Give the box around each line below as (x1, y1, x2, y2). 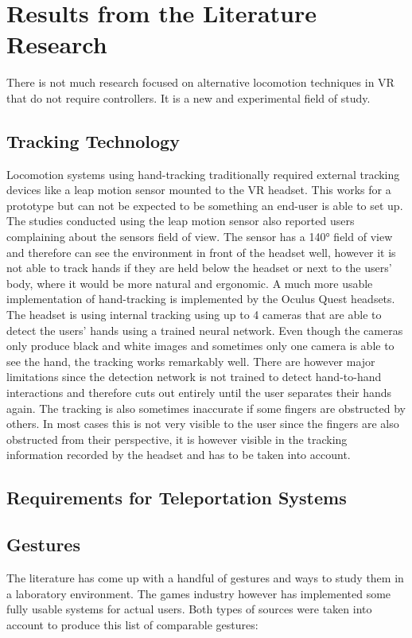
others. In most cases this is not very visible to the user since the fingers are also (6, 415, 399, 432)
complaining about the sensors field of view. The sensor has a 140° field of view (6, 228, 393, 245)
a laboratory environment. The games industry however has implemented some (6, 585, 391, 601)
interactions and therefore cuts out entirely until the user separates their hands (6, 384, 392, 401)
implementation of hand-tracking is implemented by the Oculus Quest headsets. (6, 290, 395, 307)
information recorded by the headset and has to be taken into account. (6, 446, 351, 463)
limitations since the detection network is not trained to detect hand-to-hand (6, 368, 382, 385)
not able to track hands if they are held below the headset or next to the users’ (6, 259, 392, 276)
